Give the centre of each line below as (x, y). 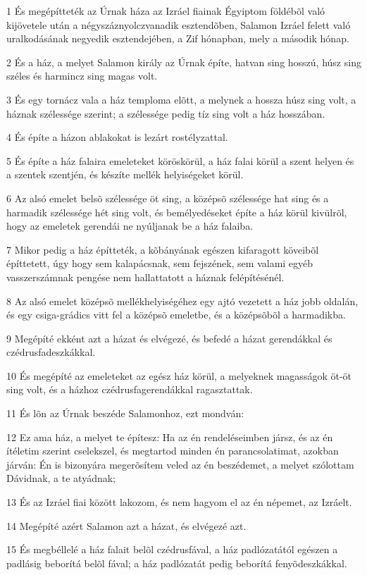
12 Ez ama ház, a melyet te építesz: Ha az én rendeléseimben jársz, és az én (170, 437)
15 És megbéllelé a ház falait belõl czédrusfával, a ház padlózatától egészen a (172, 549)
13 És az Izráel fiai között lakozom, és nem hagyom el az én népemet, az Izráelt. (179, 502)
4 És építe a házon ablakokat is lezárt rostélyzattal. (117, 137)
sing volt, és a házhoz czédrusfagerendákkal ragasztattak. (130, 389)
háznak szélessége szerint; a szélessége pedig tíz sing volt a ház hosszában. (166, 113)
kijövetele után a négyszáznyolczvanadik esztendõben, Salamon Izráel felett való (179, 24)
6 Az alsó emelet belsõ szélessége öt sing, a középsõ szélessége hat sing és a (168, 198)
